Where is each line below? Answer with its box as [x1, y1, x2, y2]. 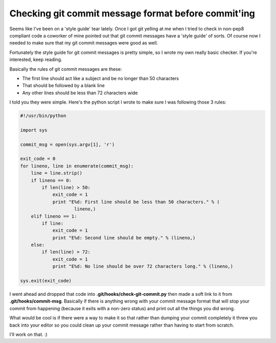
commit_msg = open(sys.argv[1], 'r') [20, 142, 115, 147]
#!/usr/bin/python [20, 113, 66, 119]
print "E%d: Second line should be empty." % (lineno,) [52, 235, 196, 240]
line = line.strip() [31, 170, 83, 176]
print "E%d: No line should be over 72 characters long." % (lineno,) [52, 264, 234, 269]
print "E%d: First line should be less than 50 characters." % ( [52, 199, 220, 205]
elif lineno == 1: [31, 213, 77, 219]
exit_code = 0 [20, 156, 56, 162]
